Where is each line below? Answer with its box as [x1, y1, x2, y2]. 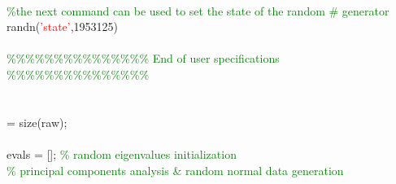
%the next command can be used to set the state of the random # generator [7, 2, 389, 19]
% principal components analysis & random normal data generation [7, 161, 344, 178]
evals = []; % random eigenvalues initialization [7, 145, 237, 162]
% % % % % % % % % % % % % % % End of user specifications [7, 50, 280, 67]
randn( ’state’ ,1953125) [7, 18, 119, 35]
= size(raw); [7, 113, 67, 130]
